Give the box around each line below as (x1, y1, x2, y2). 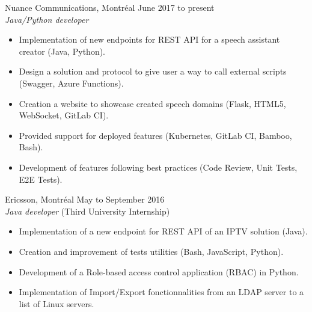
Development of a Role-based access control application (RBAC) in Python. (19, 265, 299, 278)
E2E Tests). (19, 173, 63, 185)
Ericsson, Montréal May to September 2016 (5, 193, 165, 206)
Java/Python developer (5, 13, 89, 25)
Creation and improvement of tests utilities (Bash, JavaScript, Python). (19, 245, 284, 257)
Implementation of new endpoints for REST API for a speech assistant (19, 33, 280, 46)
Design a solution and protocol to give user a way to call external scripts (19, 65, 287, 78)
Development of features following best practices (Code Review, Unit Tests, (19, 161, 298, 173)
